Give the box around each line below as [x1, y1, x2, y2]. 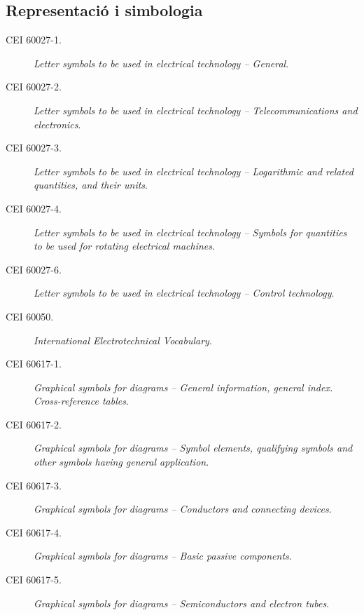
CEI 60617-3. [6, 478, 62, 492]
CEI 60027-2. [6, 79, 62, 94]
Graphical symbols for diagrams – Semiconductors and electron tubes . [34, 595, 330, 610]
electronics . [34, 116, 81, 131]
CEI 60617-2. [6, 417, 62, 431]
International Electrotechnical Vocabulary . [34, 332, 212, 347]
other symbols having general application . [34, 454, 209, 469]
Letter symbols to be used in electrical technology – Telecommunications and [34, 102, 358, 117]
